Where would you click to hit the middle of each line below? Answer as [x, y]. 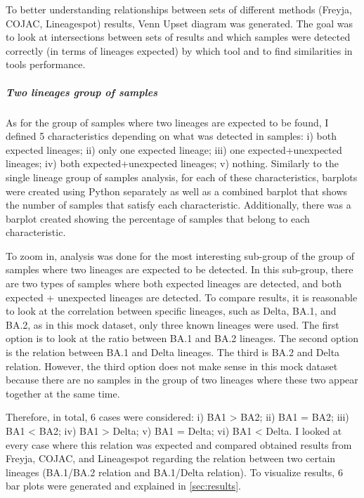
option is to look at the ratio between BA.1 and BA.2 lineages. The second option [182, 338]
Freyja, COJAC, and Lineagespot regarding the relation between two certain [171, 458]
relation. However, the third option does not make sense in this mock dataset [172, 366]
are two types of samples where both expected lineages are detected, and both [174, 283]
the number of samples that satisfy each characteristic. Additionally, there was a [178, 205]
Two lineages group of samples [82, 92]
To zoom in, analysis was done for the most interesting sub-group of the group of [180, 255]
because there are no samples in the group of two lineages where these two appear [182, 380]
